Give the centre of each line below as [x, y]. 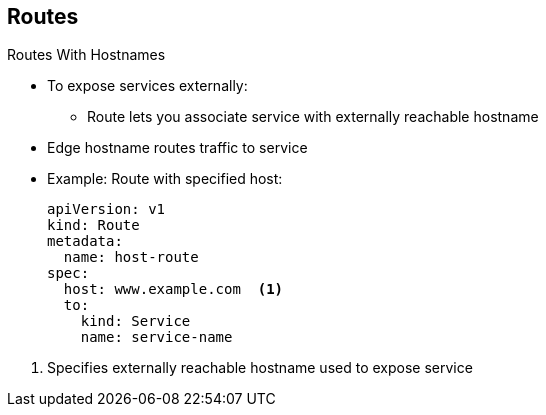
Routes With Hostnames [86, 55]
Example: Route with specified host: [165, 179]
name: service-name [156, 337]
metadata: [85, 241]
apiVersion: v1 [106, 209]
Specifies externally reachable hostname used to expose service [260, 368]
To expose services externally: [147, 86]
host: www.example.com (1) [173, 289]
